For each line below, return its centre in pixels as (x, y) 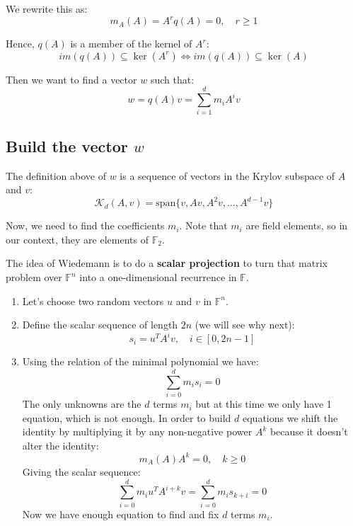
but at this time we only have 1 (264, 404)
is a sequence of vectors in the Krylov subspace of (227, 175)
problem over (34, 277)
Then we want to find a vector (71, 79)
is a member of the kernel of (131, 44)
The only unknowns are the (82, 404)
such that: (172, 79)
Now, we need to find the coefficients (85, 225)
